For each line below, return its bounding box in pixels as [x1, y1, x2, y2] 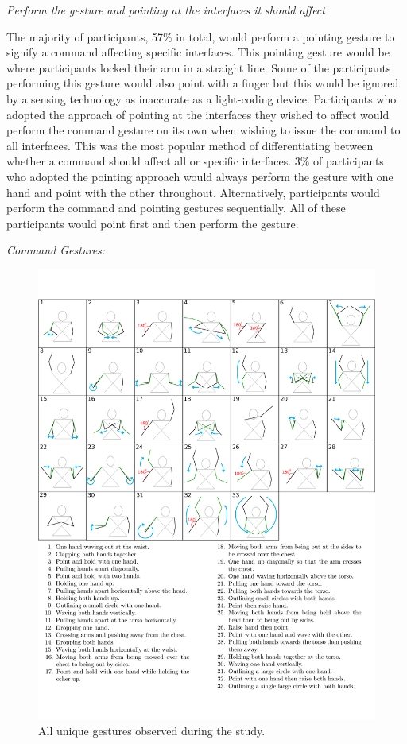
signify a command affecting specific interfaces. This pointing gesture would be [6, 44, 390, 60]
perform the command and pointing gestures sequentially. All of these [6, 200, 346, 216]
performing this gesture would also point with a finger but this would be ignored [6, 75, 399, 91]
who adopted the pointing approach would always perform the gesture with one [6, 168, 393, 184]
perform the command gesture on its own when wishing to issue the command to [6, 122, 401, 138]
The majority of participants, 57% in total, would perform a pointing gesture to [6, 28, 395, 45]
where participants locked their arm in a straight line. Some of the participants [6, 59, 391, 76]
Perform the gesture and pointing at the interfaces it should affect [6, 2, 325, 17]
